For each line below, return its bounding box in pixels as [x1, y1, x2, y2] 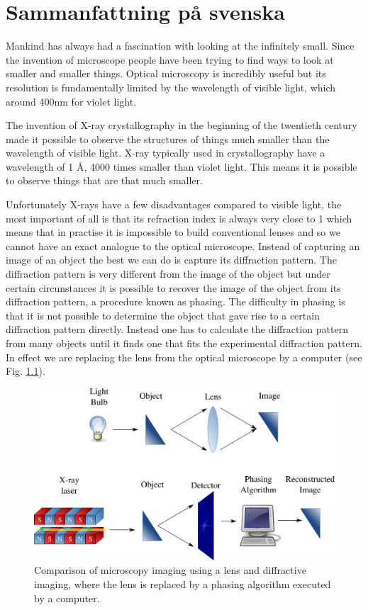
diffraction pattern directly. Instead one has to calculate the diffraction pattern [6, 322, 348, 337]
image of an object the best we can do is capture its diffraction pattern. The [6, 252, 337, 267]
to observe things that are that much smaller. [6, 173, 203, 188]
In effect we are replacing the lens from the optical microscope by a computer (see [6, 349, 362, 364]
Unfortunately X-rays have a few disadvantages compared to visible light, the [6, 197, 342, 212]
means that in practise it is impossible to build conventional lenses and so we [6, 225, 340, 239]
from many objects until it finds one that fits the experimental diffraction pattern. [6, 336, 362, 350]
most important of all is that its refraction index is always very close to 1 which [6, 210, 352, 225]
